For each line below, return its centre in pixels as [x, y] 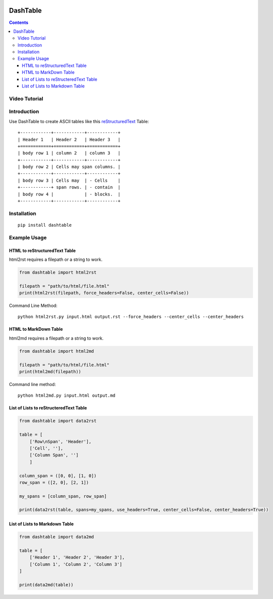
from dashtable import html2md [57, 351]
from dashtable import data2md [57, 537]
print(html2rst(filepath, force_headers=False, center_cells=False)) [104, 293]
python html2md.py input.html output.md [67, 396]
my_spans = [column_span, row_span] [63, 496]
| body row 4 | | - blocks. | [69, 194]
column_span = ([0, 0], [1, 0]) [58, 476]
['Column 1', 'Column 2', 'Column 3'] [76, 564]
